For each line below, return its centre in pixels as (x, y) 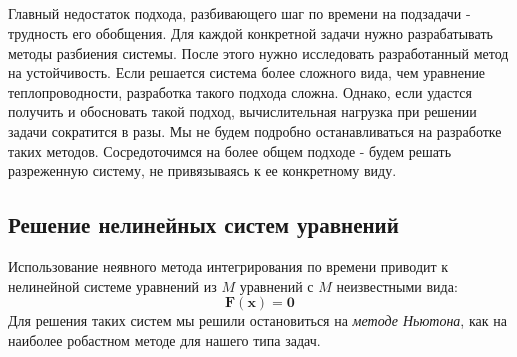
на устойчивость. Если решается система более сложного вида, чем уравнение (247, 72)
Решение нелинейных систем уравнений (203, 224)
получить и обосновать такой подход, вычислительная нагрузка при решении (242, 111)
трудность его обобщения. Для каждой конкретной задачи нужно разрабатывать (250, 32)
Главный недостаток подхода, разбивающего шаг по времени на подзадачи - (239, 13)
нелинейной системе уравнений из (112, 285)
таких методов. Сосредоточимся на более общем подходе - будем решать (230, 150)
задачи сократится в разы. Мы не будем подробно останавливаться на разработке (255, 130)
